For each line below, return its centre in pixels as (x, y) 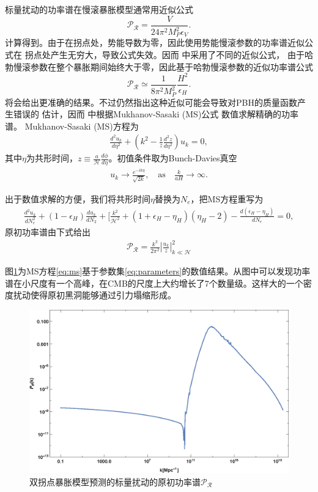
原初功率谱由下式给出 (48, 232)
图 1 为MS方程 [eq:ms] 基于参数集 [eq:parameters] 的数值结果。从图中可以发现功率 (158, 271)
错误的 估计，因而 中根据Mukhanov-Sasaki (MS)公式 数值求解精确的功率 (156, 114)
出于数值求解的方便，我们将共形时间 (78, 199)
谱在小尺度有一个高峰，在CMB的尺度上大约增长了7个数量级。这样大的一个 (154, 283)
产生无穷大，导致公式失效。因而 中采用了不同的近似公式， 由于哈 (182, 55)
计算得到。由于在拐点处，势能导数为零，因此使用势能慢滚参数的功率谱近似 (155, 42)
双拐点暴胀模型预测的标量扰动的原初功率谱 (115, 482)
